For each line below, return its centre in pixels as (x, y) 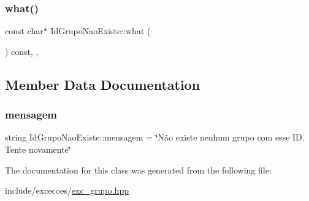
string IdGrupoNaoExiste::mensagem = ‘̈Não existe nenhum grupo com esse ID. (155, 137)
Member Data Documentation (103, 84)
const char (24, 31)
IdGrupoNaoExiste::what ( (101, 31)
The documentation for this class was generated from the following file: (138, 170)
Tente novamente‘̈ (38, 149)
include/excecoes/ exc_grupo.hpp (67, 190)
